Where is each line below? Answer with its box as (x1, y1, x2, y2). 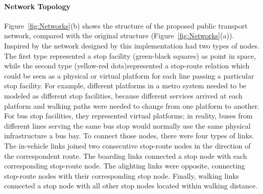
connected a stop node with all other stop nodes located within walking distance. (4, 180, 258, 191)
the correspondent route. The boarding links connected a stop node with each (4, 150, 247, 161)
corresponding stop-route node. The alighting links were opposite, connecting (4, 160, 245, 171)
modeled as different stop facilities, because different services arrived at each (4, 90, 243, 101)
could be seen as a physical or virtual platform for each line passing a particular (4, 70, 254, 81)
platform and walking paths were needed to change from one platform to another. (4, 100, 260, 111)
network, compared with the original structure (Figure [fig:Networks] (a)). (4, 30, 234, 41)
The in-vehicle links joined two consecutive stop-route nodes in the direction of (4, 140, 251, 151)
